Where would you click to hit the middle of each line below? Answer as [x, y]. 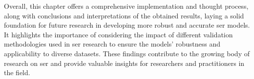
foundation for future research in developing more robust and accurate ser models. [127, 25]
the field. [17, 72]
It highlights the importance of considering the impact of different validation [118, 34]
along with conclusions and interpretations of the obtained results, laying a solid [124, 15]
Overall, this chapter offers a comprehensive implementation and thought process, [126, 6]
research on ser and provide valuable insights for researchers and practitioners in [124, 63]
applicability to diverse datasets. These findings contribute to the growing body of [127, 53]
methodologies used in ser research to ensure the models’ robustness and [112, 44]
